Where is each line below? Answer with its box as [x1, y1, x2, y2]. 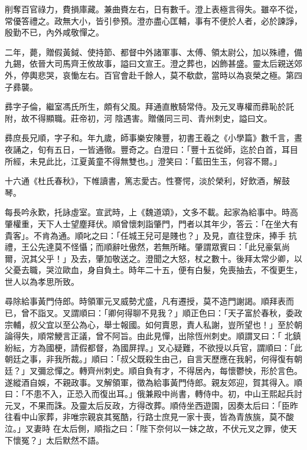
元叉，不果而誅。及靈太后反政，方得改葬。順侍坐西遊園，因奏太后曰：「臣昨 [5, 399, 298, 411]
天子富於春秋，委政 [227, 307, 302, 319]
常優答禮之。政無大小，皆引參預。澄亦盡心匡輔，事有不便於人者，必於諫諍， [5, 14, 302, 27]
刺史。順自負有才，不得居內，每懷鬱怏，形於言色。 [103, 364, 302, 377]
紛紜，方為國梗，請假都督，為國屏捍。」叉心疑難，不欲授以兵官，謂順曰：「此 [5, 341, 302, 353]
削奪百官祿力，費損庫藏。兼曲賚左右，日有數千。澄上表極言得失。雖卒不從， [5, 3, 302, 15]
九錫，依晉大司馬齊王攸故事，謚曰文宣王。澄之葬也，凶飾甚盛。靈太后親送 [5, 57, 294, 70]
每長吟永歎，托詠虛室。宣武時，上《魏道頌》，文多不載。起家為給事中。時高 [5, 206, 298, 218]
